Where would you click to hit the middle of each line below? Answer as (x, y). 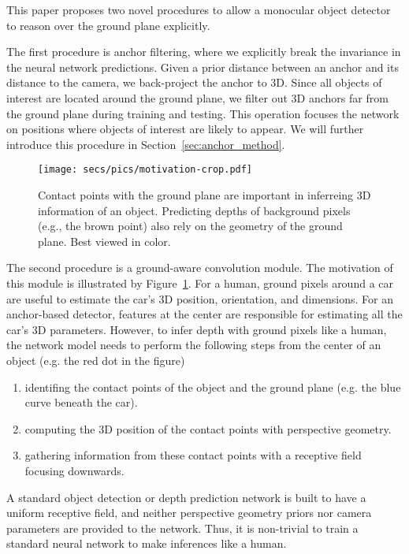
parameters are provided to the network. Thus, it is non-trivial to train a (182, 528)
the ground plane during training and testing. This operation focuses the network (203, 113)
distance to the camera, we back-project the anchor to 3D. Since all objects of (194, 82)
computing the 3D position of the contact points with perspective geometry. (208, 428)
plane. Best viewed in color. (104, 241)
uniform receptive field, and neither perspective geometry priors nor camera (189, 513)
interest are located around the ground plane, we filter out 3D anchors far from (197, 97)
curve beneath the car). (81, 402)
